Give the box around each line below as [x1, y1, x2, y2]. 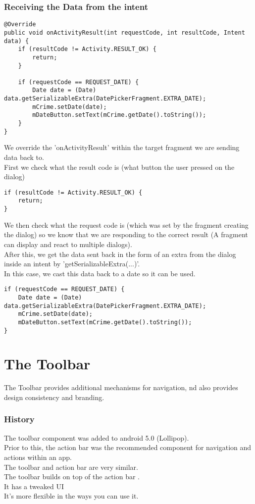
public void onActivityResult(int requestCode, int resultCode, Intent [4, 29, 245, 36]
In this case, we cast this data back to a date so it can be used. [4, 268, 196, 278]
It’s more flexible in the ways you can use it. [4, 491, 139, 501]
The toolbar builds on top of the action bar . [4, 471, 140, 482]
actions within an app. [4, 452, 72, 462]
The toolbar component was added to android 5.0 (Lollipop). [4, 432, 189, 443]
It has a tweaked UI [4, 481, 64, 491]
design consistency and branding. [4, 392, 104, 402]
